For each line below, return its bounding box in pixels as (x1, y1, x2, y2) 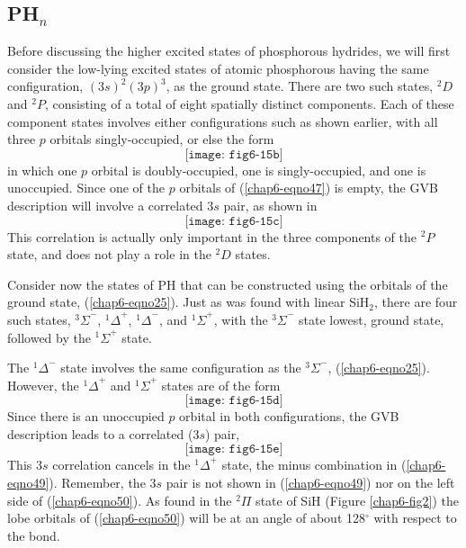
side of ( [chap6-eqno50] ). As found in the (7, 490, 232, 509)
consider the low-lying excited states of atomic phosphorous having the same (7, 58, 429, 77)
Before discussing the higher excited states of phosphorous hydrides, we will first (7, 41, 451, 60)
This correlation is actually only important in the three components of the (7, 227, 417, 246)
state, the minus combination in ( (221, 455, 407, 474)
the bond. (7, 526, 60, 544)
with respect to (373, 508, 457, 527)
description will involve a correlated (7, 195, 203, 214)
